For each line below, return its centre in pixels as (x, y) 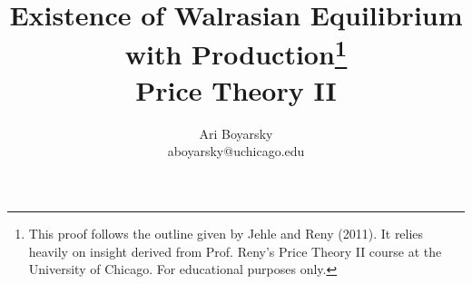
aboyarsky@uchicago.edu (236, 151)
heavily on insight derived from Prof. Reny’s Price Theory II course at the (235, 251)
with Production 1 (236, 52)
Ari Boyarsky (236, 133)
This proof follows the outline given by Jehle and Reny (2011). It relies (226, 234)
